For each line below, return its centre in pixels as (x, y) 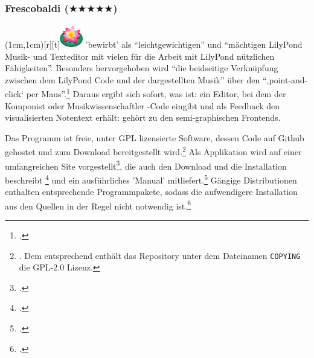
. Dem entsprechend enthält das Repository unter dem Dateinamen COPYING (160, 255)
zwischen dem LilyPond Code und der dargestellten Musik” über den (133, 79)
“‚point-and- (285, 79)
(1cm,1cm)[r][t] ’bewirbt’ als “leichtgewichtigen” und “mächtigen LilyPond (154, 44)
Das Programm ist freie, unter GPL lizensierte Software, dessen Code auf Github (155, 137)
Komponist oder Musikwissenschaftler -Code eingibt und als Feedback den (142, 105)
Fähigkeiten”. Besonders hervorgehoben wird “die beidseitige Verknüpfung (142, 68)
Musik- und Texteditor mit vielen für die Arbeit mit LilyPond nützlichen (140, 56)
